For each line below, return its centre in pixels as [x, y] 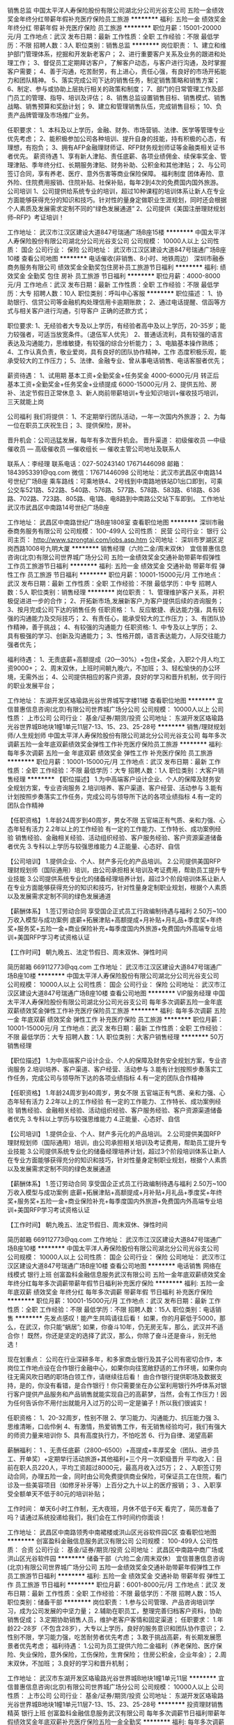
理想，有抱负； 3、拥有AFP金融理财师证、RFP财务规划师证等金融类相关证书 [116, 147]
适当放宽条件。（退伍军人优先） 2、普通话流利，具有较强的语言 [133, 334]
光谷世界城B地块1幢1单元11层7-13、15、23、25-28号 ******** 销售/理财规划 [117, 727]
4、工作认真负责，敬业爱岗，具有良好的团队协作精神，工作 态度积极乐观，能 [117, 352]
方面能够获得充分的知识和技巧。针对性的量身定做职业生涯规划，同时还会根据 [117, 200]
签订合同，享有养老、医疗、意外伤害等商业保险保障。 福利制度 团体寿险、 [112, 174]
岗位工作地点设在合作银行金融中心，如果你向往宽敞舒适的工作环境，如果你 [114, 1368]
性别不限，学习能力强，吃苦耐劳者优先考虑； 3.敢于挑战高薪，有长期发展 [111, 1637]
